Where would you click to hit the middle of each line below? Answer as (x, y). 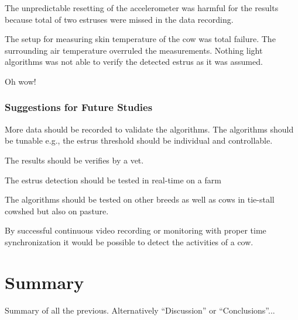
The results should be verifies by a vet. (74, 160)
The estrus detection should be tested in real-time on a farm (113, 180)
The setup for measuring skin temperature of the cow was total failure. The (140, 39)
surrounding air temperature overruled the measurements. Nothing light (134, 50)
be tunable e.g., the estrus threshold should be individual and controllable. (139, 140)
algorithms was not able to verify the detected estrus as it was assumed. (134, 62)
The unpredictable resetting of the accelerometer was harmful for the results (142, 8)
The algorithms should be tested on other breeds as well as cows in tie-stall (140, 199)
